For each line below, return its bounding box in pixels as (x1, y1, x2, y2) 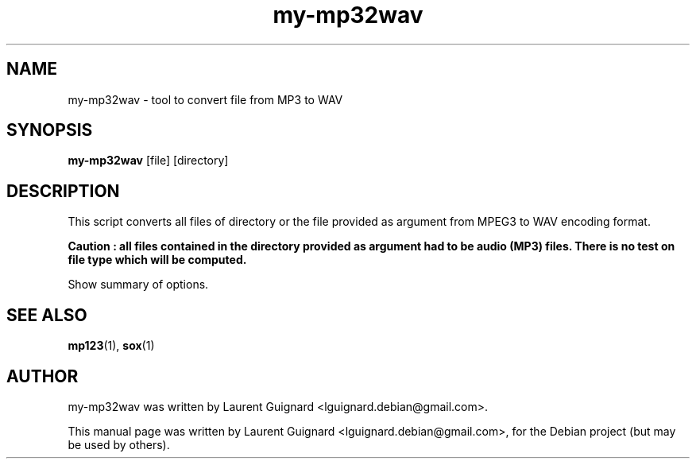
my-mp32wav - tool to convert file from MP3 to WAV (68, 92, 343, 107)
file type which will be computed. (68, 253, 247, 267)
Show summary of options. (68, 277, 209, 292)
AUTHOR (6, 366, 79, 386)
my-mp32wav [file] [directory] (68, 153, 229, 168)
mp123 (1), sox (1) (68, 339, 155, 353)
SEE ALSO (6, 304, 87, 325)
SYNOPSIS (6, 120, 93, 141)
